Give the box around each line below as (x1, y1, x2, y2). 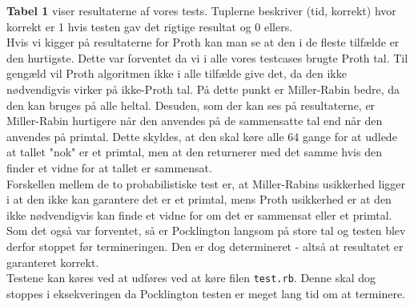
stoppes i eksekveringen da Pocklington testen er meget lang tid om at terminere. (6, 285, 406, 301)
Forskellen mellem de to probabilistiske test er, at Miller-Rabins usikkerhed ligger (6, 175, 406, 192)
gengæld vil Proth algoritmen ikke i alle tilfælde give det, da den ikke (6, 65, 347, 82)
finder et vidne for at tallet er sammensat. (6, 159, 212, 176)
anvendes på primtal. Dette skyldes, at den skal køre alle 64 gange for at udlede (6, 127, 397, 144)
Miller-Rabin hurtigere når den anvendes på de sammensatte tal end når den (6, 112, 383, 129)
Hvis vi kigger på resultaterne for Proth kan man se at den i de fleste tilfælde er (6, 34, 400, 50)
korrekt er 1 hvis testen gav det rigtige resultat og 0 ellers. (6, 18, 293, 34)
